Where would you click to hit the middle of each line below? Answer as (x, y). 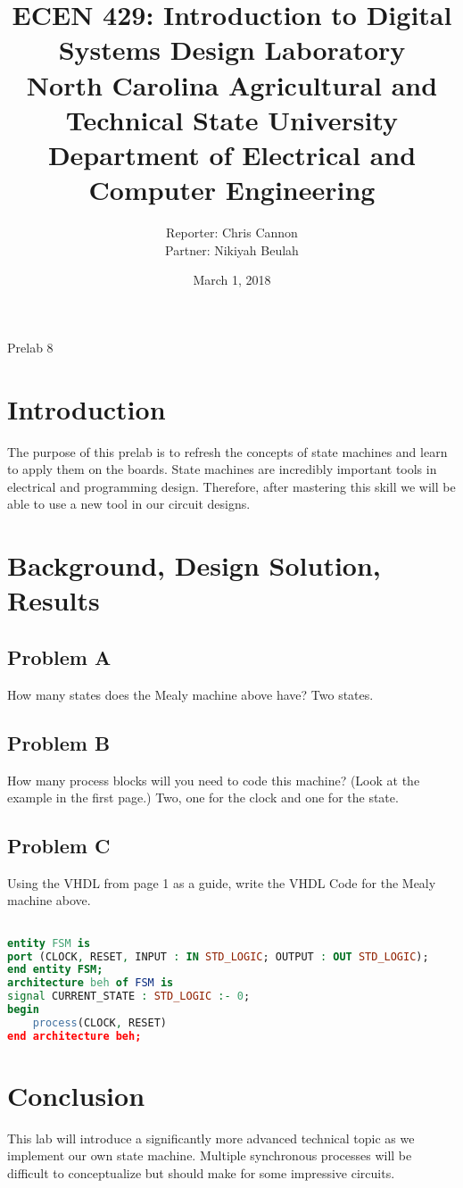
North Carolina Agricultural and (232, 84)
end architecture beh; (74, 1036)
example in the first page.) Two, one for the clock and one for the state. (203, 798)
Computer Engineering (232, 190)
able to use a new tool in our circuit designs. (129, 504)
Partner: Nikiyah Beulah (232, 249)
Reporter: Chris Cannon (232, 233)
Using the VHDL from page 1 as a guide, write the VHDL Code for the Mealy (222, 882)
